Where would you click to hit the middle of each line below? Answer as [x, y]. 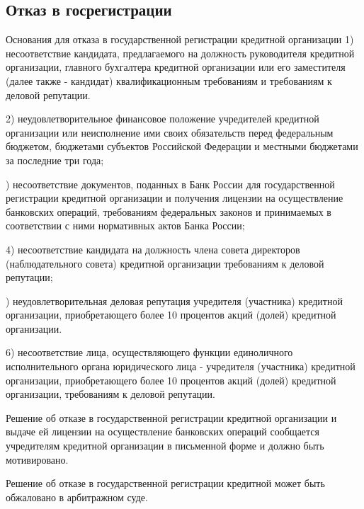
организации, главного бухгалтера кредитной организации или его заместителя [176, 67]
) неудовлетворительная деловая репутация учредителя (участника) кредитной [174, 301]
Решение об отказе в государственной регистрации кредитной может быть [165, 483]
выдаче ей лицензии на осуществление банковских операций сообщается [163, 431]
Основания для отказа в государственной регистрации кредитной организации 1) [180, 39]
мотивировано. [37, 459]
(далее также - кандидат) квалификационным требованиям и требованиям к [169, 80]
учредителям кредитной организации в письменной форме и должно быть [165, 446]
